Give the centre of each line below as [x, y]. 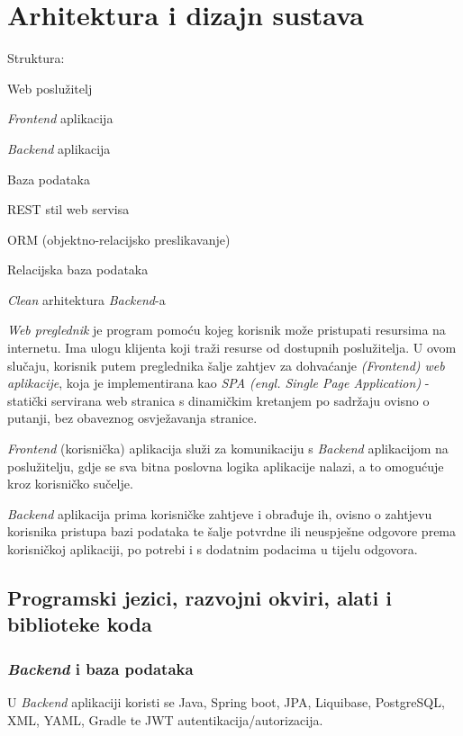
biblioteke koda [80, 624]
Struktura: [36, 58]
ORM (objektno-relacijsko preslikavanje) [119, 239]
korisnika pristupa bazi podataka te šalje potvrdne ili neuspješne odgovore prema [232, 531]
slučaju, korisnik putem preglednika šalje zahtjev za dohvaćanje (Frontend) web [226, 365]
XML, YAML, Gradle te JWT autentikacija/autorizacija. [165, 719]
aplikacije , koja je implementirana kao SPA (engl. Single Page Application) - [218, 383]
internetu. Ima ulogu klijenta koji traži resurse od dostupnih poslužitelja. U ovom [232, 348]
